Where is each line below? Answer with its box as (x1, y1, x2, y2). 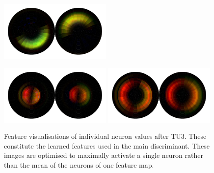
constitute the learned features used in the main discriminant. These (4, 140, 210, 151)
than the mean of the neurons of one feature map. (4, 160, 154, 170)
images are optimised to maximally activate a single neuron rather (4, 150, 203, 160)
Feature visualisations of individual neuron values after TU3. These (4, 131, 207, 141)
